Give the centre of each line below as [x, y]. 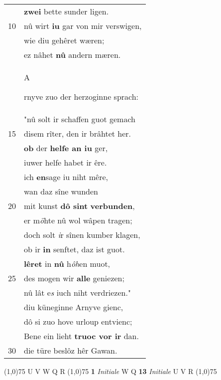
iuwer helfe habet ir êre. [65, 162]
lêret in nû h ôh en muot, [67, 264]
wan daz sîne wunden [61, 191]
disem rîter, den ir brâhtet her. [78, 133]
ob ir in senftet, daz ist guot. [74, 249]
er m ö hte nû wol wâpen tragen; [78, 220]
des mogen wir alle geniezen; [74, 278]
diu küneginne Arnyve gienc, [74, 307]
